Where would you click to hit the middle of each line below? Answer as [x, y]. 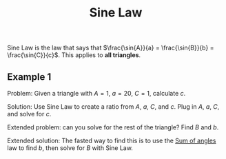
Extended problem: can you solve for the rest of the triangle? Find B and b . [113, 127]
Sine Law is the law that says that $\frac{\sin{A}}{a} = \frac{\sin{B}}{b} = [111, 48]
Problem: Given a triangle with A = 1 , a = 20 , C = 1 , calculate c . [96, 93]
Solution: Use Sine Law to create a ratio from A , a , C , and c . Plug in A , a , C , [113, 107]
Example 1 [29, 77]
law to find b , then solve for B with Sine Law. [70, 148]
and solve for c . [29, 114]
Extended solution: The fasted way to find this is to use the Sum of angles [112, 140]
